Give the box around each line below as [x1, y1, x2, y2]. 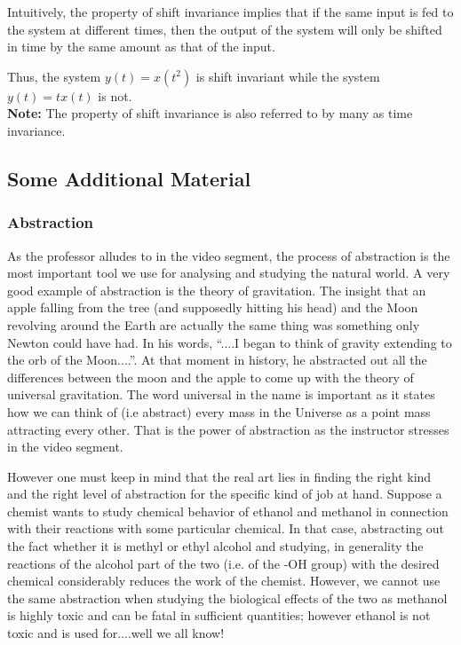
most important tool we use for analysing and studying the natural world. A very [7, 264, 450, 282]
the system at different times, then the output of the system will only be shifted [7, 20, 442, 38]
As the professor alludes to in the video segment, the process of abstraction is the [7, 246, 450, 264]
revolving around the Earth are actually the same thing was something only [7, 315, 420, 334]
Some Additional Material [7, 164, 251, 192]
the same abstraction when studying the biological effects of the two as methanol [7, 588, 448, 607]
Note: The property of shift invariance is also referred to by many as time [7, 104, 413, 122]
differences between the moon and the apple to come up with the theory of [7, 367, 414, 386]
